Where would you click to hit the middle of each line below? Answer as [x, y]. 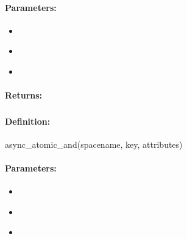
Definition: [28, 121]
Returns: [24, 95]
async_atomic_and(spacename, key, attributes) [94, 144]
